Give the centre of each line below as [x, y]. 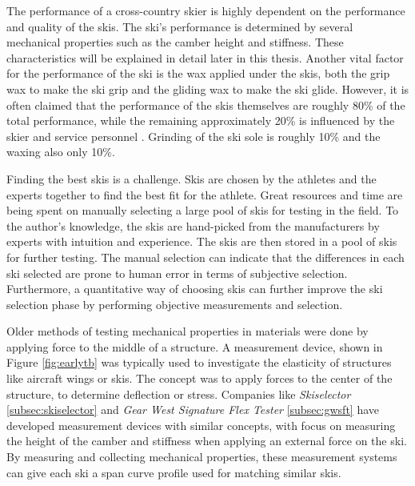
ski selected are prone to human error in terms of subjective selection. [177, 273]
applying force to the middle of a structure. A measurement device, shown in [195, 346]
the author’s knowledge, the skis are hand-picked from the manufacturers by [193, 225]
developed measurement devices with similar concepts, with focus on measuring [201, 425]
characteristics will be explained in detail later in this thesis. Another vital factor [205, 57]
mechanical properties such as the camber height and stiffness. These [175, 42]
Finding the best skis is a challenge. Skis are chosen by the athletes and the [192, 178]
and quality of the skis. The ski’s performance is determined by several [180, 26]
